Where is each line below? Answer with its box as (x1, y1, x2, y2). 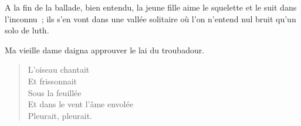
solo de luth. (5, 24, 49, 36)
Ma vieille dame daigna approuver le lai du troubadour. (5, 43, 205, 56)
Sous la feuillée (28, 86, 82, 98)
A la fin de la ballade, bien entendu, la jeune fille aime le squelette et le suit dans (5, 1, 297, 13)
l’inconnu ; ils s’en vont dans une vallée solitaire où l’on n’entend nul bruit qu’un (5, 12, 296, 25)
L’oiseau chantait (28, 63, 90, 76)
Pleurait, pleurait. (28, 109, 92, 121)
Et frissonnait (28, 74, 77, 87)
